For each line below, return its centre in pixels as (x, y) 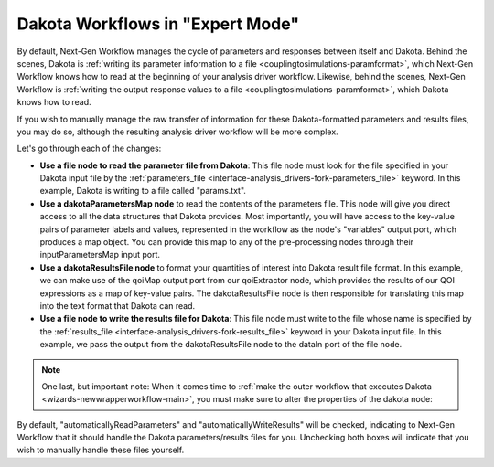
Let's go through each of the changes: (89, 149)
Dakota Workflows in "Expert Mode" (158, 24)
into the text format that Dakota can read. (118, 305)
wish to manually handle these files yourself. (101, 450)
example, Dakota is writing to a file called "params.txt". (143, 191)
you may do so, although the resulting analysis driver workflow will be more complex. (177, 132)
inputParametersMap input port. (100, 255)
